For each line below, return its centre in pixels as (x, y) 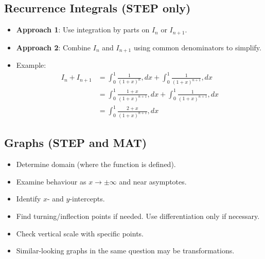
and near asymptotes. (153, 181)
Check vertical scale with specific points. (80, 233)
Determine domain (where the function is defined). (96, 164)
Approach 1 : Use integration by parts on (83, 30)
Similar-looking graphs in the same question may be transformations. (125, 251)
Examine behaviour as (51, 181)
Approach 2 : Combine (54, 47)
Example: (31, 65)
